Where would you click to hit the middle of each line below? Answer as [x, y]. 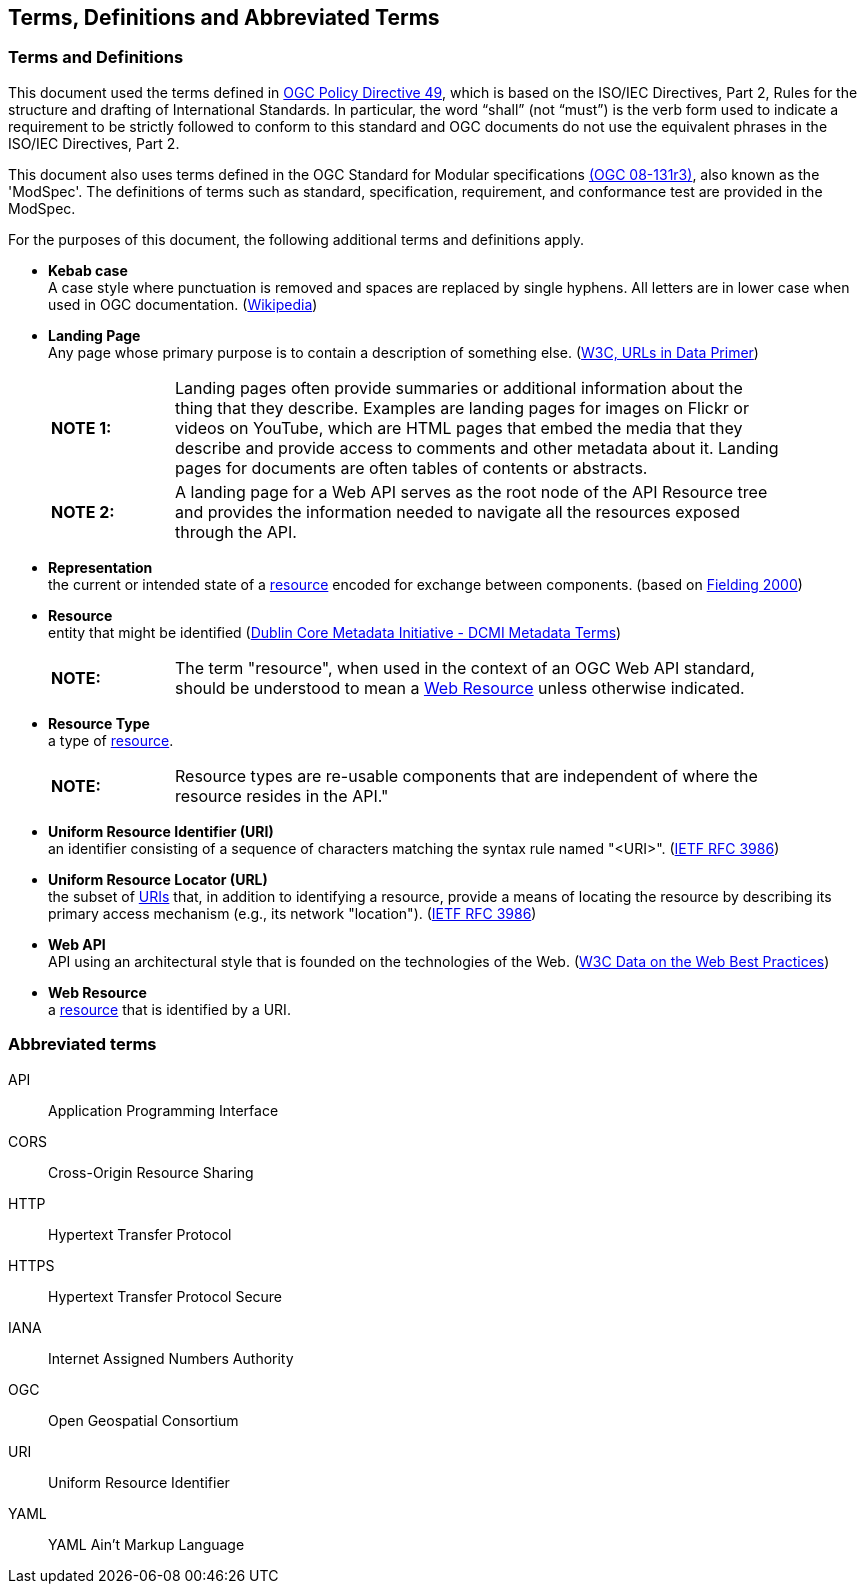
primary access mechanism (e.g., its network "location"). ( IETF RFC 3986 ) [292, 913]
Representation [100, 567]
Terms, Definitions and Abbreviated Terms [224, 17]
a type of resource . [111, 740]
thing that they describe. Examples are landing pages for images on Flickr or [461, 407]
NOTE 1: [81, 427]
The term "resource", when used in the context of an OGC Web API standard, [464, 667]
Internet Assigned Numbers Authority [171, 1358]
